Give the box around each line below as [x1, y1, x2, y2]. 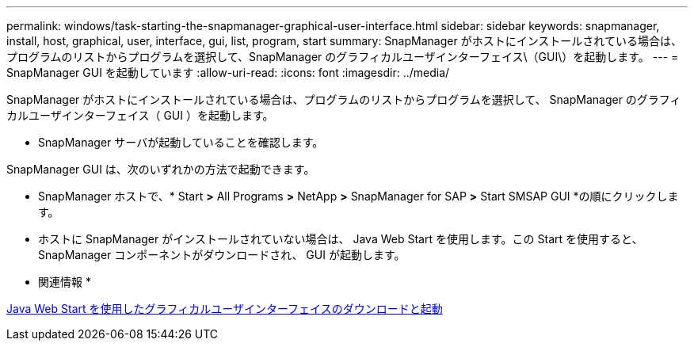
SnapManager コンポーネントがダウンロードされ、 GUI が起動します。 [38, 248, 406, 261]
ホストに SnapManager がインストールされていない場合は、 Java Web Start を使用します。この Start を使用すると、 [38, 232, 643, 246]
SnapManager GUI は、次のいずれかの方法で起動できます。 [6, 162, 315, 176]
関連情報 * [38, 275, 91, 288]
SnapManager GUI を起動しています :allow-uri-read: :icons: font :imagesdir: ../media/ [6, 66, 450, 79]
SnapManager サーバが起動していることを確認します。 [38, 135, 324, 149]
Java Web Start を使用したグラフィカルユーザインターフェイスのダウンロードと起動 [6, 302, 443, 315]
